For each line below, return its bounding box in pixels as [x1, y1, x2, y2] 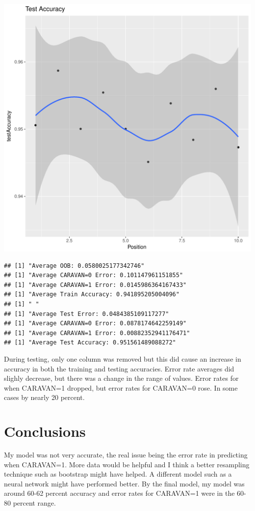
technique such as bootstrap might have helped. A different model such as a [4, 469, 232, 479]
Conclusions [4, 421, 86, 441]
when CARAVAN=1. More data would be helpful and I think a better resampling [4, 459, 250, 469]
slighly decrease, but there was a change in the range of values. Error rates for [4, 373, 239, 383]
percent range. [13, 498, 56, 508]
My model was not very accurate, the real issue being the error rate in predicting [4, 450, 248, 460]
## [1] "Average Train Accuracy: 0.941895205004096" [4, 291, 179, 298]
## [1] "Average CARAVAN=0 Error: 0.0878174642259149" [4, 320, 187, 327]
